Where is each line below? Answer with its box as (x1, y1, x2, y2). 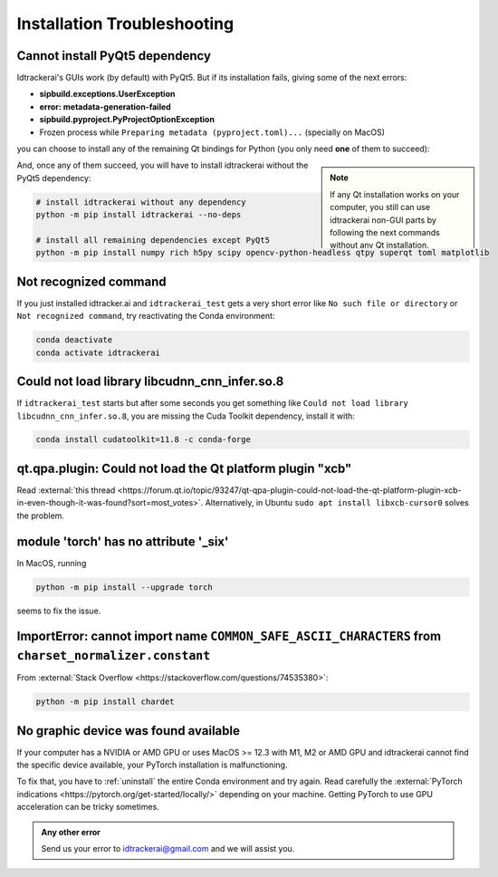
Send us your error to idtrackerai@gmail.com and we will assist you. (41, 843, 295, 853)
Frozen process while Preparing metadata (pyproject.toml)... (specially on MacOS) (39, 127, 385, 138)
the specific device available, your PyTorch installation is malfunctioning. (16, 759, 288, 770)
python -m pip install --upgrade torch (35, 582, 213, 593)
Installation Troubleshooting (16, 14, 235, 34)
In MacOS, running (16, 557, 87, 568)
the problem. (16, 510, 65, 521)
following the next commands (330, 226, 441, 237)
